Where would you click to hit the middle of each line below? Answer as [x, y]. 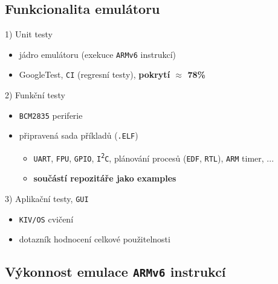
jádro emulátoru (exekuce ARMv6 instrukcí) [98, 54]
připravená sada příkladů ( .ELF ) [79, 135]
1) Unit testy [29, 34]
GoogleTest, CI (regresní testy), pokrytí [95, 74]
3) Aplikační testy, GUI [47, 198]
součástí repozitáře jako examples [105, 178]
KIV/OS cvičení [46, 219]
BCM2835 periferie [51, 115]
